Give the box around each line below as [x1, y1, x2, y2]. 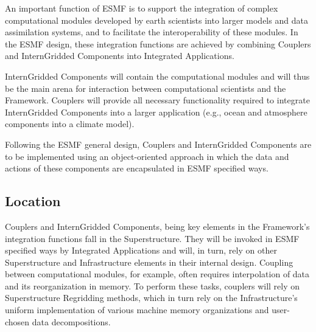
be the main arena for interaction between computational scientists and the [5, 81, 286, 94]
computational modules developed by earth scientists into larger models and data [5, 13, 308, 26]
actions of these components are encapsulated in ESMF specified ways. [5, 162, 269, 175]
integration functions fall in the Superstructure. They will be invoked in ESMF [5, 232, 300, 244]
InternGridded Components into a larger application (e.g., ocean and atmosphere [5, 105, 307, 118]
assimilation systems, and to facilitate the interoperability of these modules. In [5, 26, 298, 38]
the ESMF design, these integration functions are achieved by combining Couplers [5, 37, 311, 50]
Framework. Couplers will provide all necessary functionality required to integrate [5, 94, 310, 106]
